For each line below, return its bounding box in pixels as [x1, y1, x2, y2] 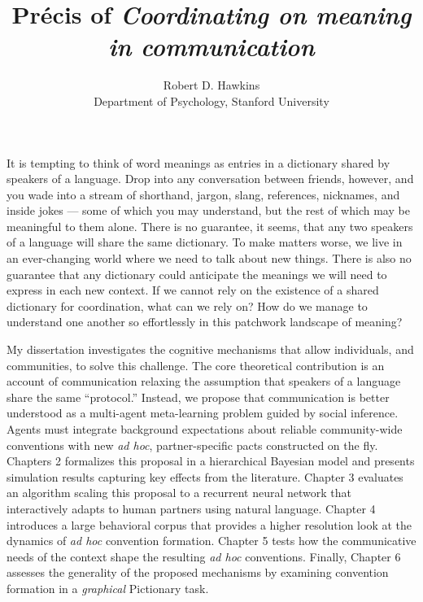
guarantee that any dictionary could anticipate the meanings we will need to [7, 265, 387, 282]
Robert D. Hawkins [163, 76, 260, 94]
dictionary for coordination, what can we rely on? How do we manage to [7, 297, 368, 314]
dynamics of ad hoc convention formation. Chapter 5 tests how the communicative [7, 532, 416, 549]
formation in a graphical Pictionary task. [7, 579, 209, 596]
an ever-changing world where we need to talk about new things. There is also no [7, 250, 412, 267]
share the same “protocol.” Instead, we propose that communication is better [7, 388, 390, 405]
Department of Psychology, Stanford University [94, 92, 329, 109]
